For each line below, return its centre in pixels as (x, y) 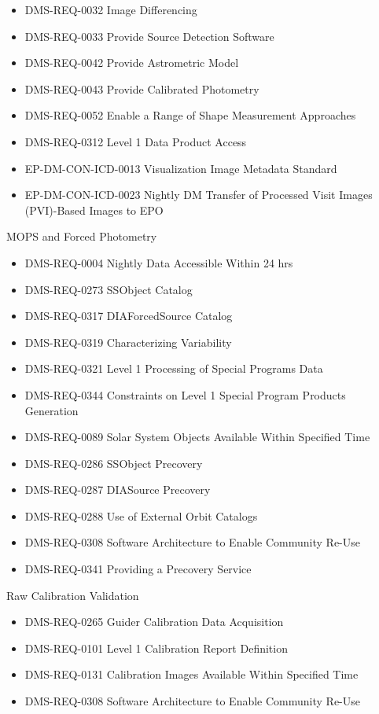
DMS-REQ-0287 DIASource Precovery (118, 489)
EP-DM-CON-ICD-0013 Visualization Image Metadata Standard (181, 168)
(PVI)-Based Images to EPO (94, 210)
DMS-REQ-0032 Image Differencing (111, 9)
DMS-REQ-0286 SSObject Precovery (114, 463)
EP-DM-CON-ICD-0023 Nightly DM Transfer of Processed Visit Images (199, 195)
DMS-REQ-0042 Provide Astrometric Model (132, 63)
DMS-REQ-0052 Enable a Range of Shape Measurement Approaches (190, 115)
